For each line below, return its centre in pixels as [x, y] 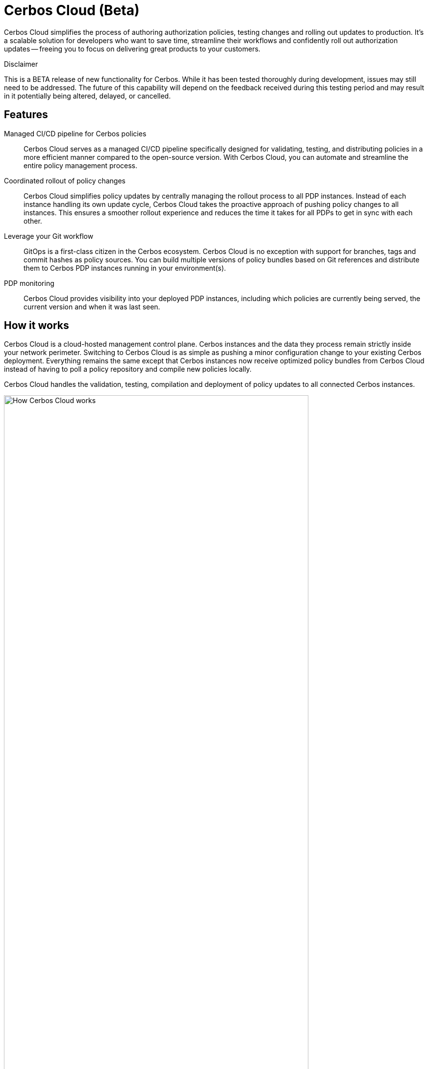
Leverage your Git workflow [49, 236]
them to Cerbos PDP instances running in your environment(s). [125, 268]
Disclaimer [21, 64]
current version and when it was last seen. [92, 306]
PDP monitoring [29, 283]
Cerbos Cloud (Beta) [72, 10]
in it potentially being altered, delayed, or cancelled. [88, 96]
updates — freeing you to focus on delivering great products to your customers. [132, 49]
